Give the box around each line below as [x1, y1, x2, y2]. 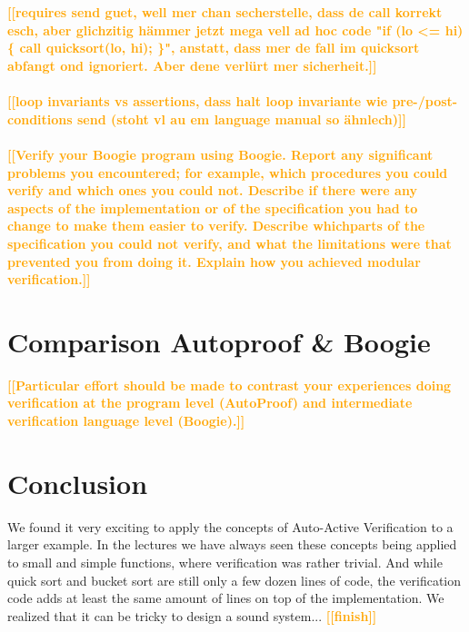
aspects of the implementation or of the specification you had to [7, 198, 418, 217]
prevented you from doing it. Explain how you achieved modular [7, 252, 421, 271]
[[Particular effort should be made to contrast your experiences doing [7, 375, 452, 394]
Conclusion [7, 464, 148, 501]
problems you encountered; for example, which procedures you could [7, 163, 448, 182]
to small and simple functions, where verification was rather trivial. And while [7, 552, 443, 571]
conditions [7, 109, 73, 128]
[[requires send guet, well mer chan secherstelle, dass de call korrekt [7, 3, 443, 22]
